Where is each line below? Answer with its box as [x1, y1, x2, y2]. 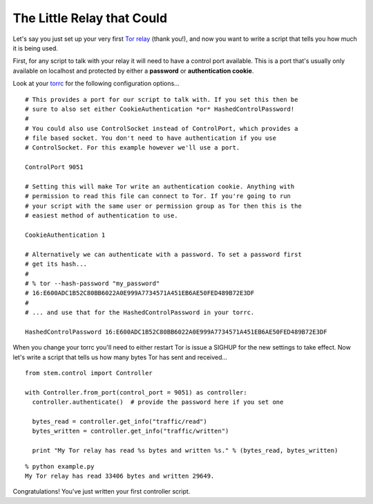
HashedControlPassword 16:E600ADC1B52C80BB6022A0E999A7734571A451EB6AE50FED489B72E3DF [25, 327, 327, 336]
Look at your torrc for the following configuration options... [12, 80, 180, 88]
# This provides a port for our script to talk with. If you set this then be [25, 96, 298, 103]
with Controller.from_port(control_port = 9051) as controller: [25, 388, 248, 396]
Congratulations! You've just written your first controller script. [12, 487, 191, 496]
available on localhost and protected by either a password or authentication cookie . [12, 66, 254, 75]
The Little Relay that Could [12, 10, 168, 26]
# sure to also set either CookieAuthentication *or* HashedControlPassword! [25, 105, 295, 113]
